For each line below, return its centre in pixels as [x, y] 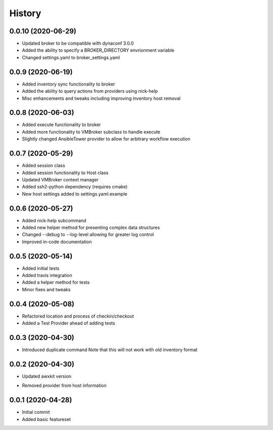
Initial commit [36, 412]
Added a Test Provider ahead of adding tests [69, 323]
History [25, 13]
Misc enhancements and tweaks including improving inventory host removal [101, 98]
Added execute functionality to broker [61, 125]
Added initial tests [41, 268]
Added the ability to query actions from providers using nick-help [90, 91]
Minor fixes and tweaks [46, 289]
